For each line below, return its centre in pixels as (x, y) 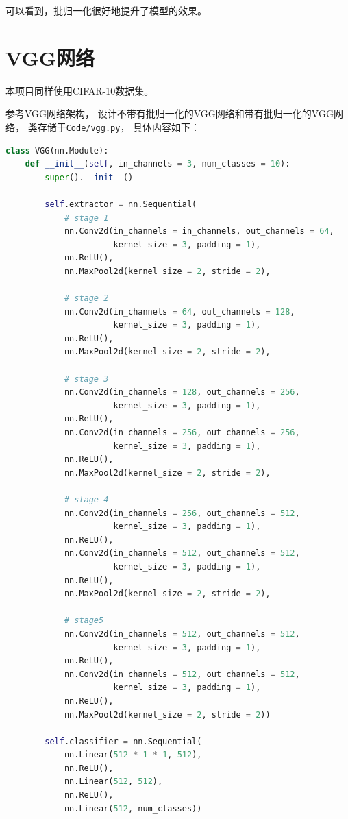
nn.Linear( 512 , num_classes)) (133, 808)
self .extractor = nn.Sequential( (121, 204)
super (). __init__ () (89, 177)
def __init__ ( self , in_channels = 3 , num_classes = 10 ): (158, 164)
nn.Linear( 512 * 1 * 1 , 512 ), (133, 755)
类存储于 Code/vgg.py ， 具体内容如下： (114, 126)
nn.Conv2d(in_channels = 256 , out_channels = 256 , (182, 433)
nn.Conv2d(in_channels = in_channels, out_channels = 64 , (199, 231)
